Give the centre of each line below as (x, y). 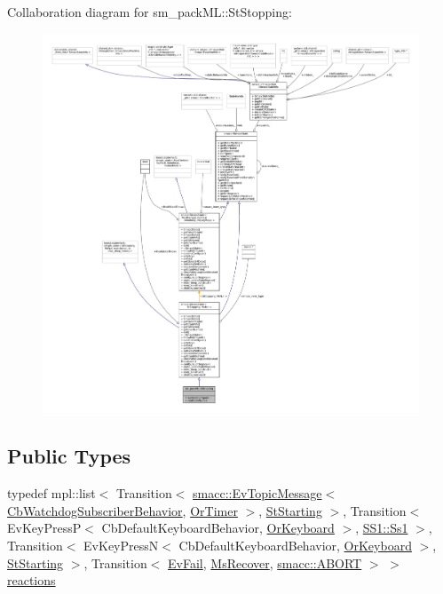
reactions (32, 580)
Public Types (69, 456)
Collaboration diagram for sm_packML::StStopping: (150, 12)
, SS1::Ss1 (382, 528)
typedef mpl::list (51, 493)
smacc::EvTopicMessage (257, 493)
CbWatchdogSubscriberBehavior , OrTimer (123, 510)
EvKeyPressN (121, 545)
